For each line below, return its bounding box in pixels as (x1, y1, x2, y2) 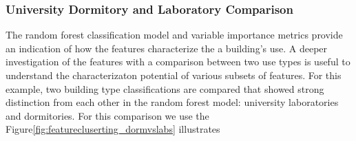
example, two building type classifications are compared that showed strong (6, 81, 324, 96)
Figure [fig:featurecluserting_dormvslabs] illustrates (6, 122, 220, 136)
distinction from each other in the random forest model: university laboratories (6, 95, 339, 109)
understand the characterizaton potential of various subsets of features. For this (6, 68, 342, 82)
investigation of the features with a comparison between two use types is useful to (6, 54, 350, 69)
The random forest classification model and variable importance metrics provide (6, 28, 343, 42)
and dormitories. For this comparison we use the (6, 108, 209, 122)
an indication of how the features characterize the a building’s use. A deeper (6, 41, 328, 55)
